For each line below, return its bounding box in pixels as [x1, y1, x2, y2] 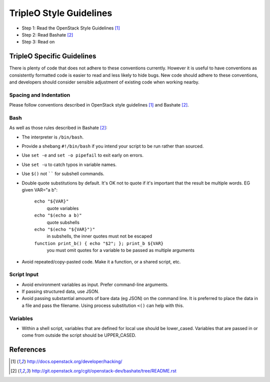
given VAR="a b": [21, 187, 57, 193]
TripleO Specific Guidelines [9, 52, 96, 60]
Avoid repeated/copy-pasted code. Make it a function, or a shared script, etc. [21, 258, 181, 264]
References [9, 345, 46, 354]
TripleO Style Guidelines [9, 7, 112, 18]
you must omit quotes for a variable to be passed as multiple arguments [46, 247, 195, 253]
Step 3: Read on [21, 39, 55, 45]
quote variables [46, 205, 79, 211]
